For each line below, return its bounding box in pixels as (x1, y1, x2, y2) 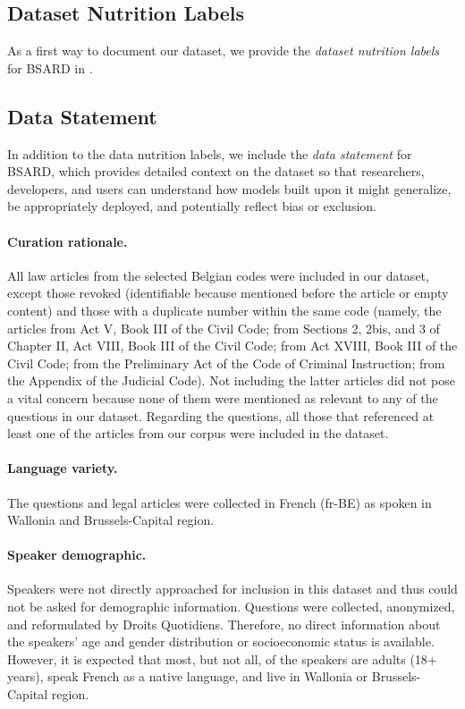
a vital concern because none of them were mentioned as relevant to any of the (7, 388, 438, 407)
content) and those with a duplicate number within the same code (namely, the (7, 300, 442, 319)
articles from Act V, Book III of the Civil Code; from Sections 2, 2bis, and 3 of (7, 318, 440, 337)
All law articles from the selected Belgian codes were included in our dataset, (7, 266, 429, 284)
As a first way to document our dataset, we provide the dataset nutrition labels (7, 41, 440, 60)
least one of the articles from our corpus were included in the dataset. (7, 424, 389, 443)
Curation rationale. (7, 232, 128, 250)
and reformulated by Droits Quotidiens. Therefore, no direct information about (7, 614, 441, 633)
